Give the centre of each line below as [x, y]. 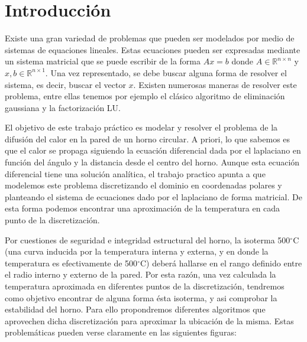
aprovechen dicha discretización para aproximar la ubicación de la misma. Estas [149, 320]
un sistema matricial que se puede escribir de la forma [103, 61]
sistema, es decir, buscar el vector [65, 84]
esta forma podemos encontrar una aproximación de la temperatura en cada [143, 208]
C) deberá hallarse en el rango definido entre [221, 263]
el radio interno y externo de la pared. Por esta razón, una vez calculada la [140, 274]
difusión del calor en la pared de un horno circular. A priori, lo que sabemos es [148, 139]
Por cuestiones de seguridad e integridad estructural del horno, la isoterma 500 [148, 240]
